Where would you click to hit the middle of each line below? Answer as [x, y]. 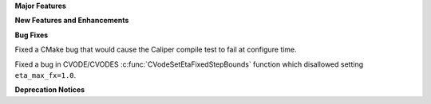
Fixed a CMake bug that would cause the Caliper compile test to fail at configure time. [156, 50]
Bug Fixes [32, 35]
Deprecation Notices [50, 90]
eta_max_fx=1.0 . [45, 75]
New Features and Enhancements [72, 21]
